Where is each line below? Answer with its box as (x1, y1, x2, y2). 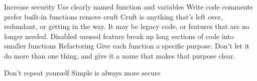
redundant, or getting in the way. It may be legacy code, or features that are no (4, 21, 249, 31)
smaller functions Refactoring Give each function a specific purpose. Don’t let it (4, 40, 249, 51)
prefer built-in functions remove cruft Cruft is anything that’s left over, (4, 11, 223, 21)
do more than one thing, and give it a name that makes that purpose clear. (4, 50, 235, 60)
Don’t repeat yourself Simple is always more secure (4, 67, 161, 77)
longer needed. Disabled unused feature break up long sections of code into (4, 30, 234, 41)
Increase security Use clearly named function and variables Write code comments (4, 1, 253, 11)
